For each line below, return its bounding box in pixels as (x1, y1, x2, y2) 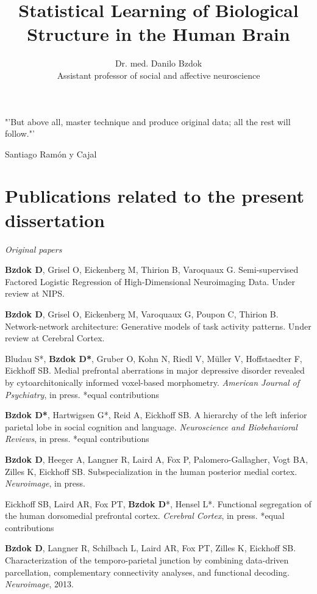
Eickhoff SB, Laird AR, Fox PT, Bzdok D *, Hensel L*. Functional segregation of (5, 497, 312, 510)
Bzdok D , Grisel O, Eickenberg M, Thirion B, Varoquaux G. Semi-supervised (5, 263, 299, 276)
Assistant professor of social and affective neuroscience (57, 68, 260, 81)
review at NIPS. (5, 287, 65, 300)
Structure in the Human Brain (27, 21, 290, 46)
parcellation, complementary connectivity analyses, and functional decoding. (5, 565, 290, 578)
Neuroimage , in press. (5, 477, 85, 490)
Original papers (5, 242, 62, 255)
